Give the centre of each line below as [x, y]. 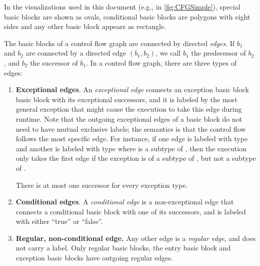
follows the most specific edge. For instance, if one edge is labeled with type [132, 139]
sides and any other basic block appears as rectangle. [85, 26]
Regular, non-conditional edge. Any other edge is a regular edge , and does [136, 238]
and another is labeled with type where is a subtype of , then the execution [131, 148]
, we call [168, 53]
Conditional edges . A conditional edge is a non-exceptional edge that [125, 202]
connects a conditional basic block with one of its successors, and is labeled [131, 211]
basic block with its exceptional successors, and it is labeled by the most [126, 99]
